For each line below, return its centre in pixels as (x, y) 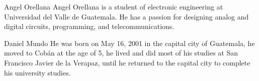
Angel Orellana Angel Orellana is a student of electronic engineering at (114, 6)
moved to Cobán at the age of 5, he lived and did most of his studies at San (121, 53)
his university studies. (37, 72)
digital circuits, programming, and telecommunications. (89, 26)
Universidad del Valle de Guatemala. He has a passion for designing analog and (126, 16)
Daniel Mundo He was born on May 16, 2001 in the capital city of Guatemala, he (129, 43)
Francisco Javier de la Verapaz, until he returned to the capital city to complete (127, 62)
